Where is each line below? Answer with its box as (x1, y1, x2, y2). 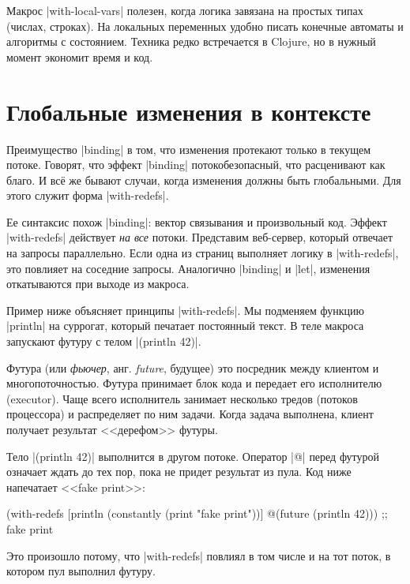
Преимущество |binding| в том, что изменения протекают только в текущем (6, 140, 371, 157)
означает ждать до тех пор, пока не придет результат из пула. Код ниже (6, 463, 352, 480)
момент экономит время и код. (6, 48, 153, 65)
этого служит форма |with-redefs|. (6, 187, 169, 204)
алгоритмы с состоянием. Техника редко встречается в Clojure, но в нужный (6, 33, 376, 50)
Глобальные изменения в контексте (6, 95, 371, 127)
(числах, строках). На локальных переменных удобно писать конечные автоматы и (6, 17, 404, 34)
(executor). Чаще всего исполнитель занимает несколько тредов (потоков (6, 390, 358, 406)
